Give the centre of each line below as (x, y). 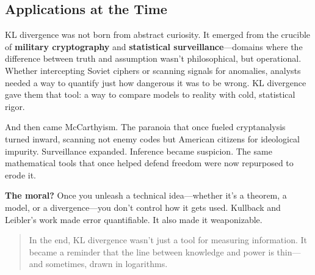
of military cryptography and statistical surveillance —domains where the (154, 46)
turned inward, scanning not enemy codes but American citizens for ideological (152, 138)
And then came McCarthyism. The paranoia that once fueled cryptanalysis (145, 127)
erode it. (20, 174)
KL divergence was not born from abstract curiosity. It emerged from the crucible (158, 35)
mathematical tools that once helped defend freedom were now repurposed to (149, 163)
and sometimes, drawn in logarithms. (98, 264)
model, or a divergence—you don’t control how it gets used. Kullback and (143, 207)
